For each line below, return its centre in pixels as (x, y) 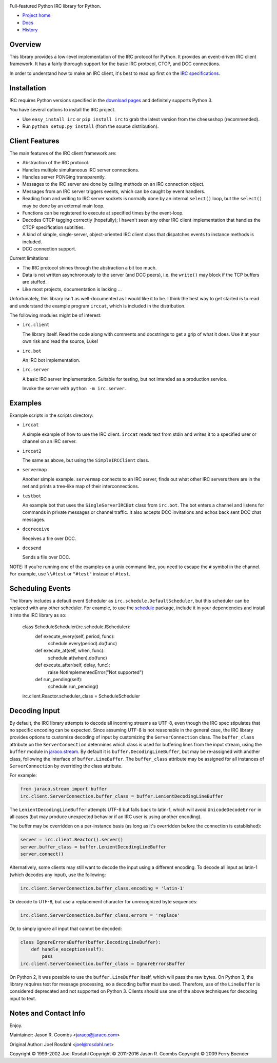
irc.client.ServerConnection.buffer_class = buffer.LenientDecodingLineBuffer (122, 796)
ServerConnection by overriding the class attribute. (66, 766)
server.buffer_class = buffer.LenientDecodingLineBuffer (93, 847)
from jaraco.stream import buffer (64, 789)
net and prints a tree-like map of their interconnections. (81, 486)
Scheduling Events (40, 588)
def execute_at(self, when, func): (70, 651)
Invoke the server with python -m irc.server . (74, 389)
